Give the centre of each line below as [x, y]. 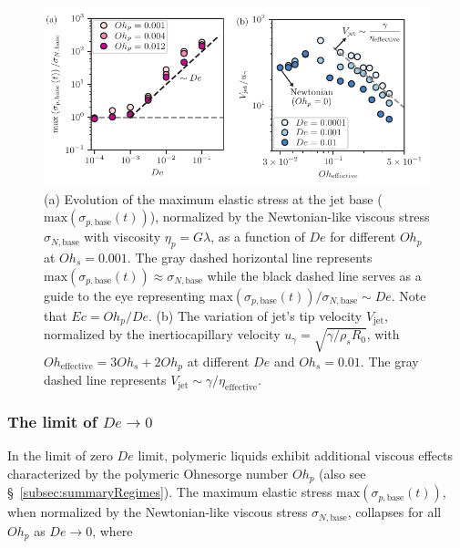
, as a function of [258, 237]
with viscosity [123, 237]
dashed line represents [105, 380]
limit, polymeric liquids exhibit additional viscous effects [296, 455]
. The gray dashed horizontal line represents [250, 258]
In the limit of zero [60, 455]
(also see [342, 473]
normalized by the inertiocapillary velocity [162, 334]
